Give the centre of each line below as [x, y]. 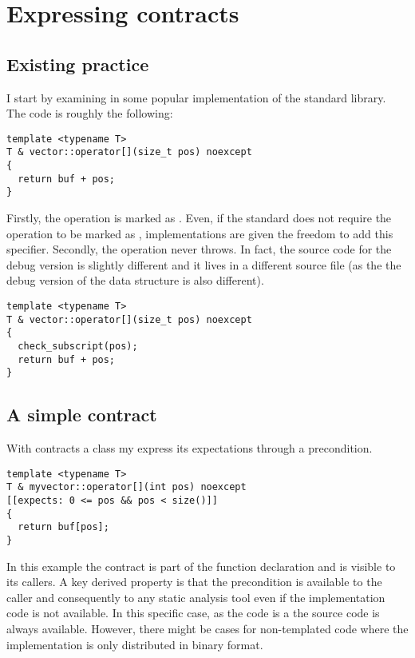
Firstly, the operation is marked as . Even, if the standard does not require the [199, 218]
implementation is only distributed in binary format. [135, 644]
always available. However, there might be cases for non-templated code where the [207, 629]
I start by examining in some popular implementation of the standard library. [196, 97]
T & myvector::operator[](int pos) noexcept [126, 487]
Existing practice [78, 64]
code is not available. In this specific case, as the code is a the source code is [193, 613]
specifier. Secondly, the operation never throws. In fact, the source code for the [199, 249]
